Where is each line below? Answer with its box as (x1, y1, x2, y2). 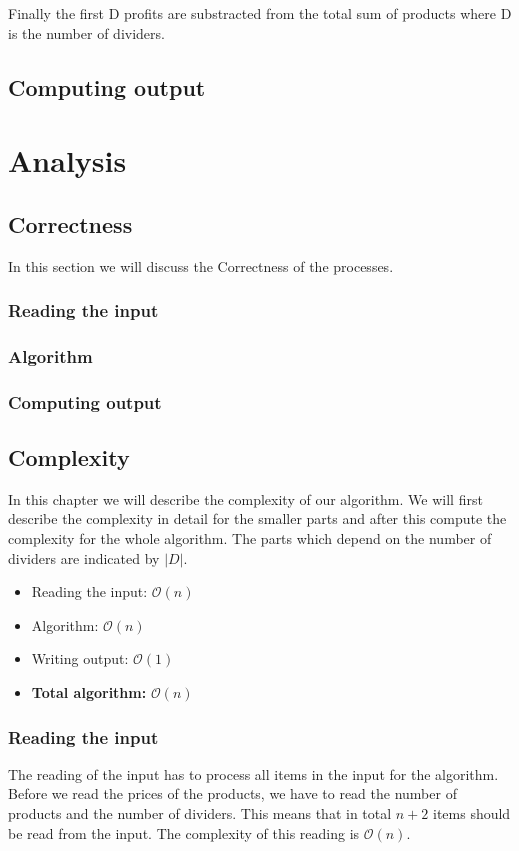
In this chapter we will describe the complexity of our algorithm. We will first (8, 488, 483, 509)
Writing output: (31, 648, 129, 669)
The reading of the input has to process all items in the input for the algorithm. (8, 763, 499, 784)
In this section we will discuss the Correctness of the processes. (8, 255, 394, 276)
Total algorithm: (31, 682, 147, 703)
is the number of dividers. (8, 22, 165, 43)
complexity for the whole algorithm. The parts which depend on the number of (8, 528, 492, 549)
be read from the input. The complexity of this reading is (8, 822, 360, 843)
